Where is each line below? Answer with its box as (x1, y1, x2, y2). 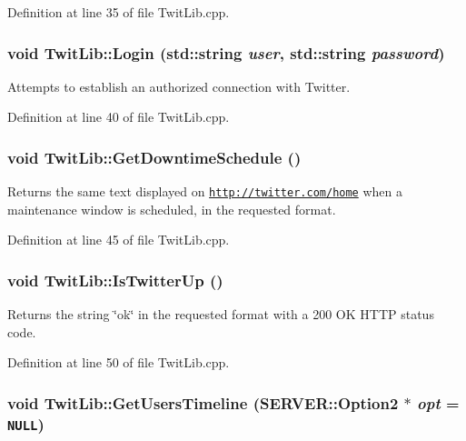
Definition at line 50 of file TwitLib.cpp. (7, 353, 230, 372)
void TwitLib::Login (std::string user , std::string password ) (7, 41, 445, 64)
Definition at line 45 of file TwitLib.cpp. (7, 230, 230, 249)
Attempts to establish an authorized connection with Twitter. (7, 76, 351, 95)
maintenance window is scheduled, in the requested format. (7, 199, 336, 218)
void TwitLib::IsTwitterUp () (7, 268, 223, 291)
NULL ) (7, 412, 45, 435)
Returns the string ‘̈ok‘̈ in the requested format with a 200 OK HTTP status (7, 305, 434, 324)
